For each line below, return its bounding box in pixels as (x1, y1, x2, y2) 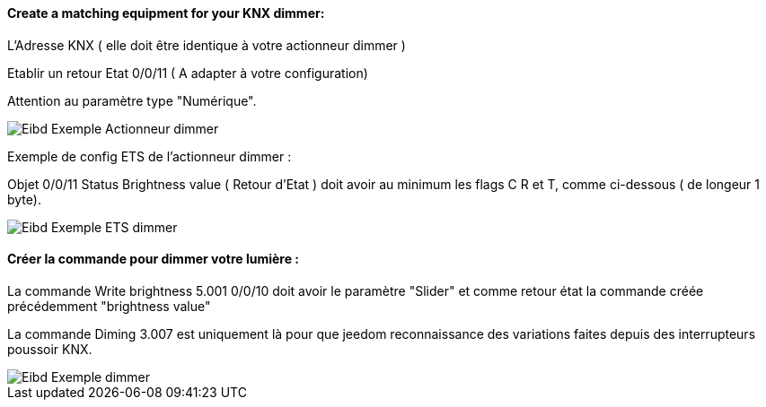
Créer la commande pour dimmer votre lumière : (7, 251, 300, 267)
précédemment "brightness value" (7, 298, 211, 314)
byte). (7, 191, 41, 207)
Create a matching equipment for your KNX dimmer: (7, 5, 325, 21)
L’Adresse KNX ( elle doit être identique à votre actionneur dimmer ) (7, 37, 406, 53)
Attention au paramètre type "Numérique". (7, 92, 257, 108)
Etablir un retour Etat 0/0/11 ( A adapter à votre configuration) (7, 65, 368, 81)
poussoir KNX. (7, 341, 92, 357)
